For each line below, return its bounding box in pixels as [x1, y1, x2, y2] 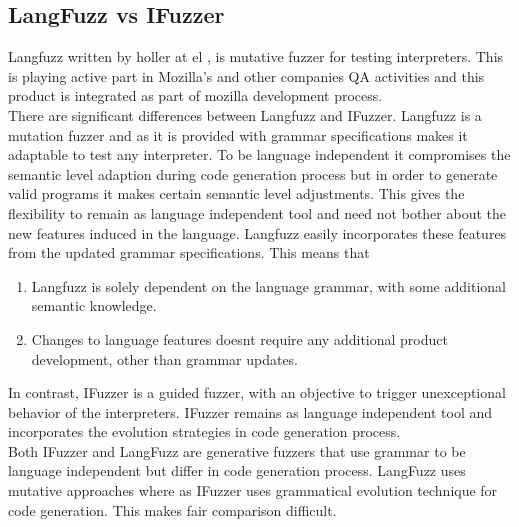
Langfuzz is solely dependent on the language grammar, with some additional [31, 275, 506, 296]
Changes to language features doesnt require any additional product [31, 328, 448, 349]
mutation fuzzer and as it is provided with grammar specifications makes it [8, 124, 468, 145]
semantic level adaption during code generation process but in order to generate [8, 163, 498, 184]
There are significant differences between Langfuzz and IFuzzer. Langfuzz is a [8, 104, 482, 125]
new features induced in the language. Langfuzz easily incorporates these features [8, 222, 507, 243]
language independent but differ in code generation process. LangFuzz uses [8, 460, 466, 481]
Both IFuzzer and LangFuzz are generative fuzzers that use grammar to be [8, 440, 466, 461]
